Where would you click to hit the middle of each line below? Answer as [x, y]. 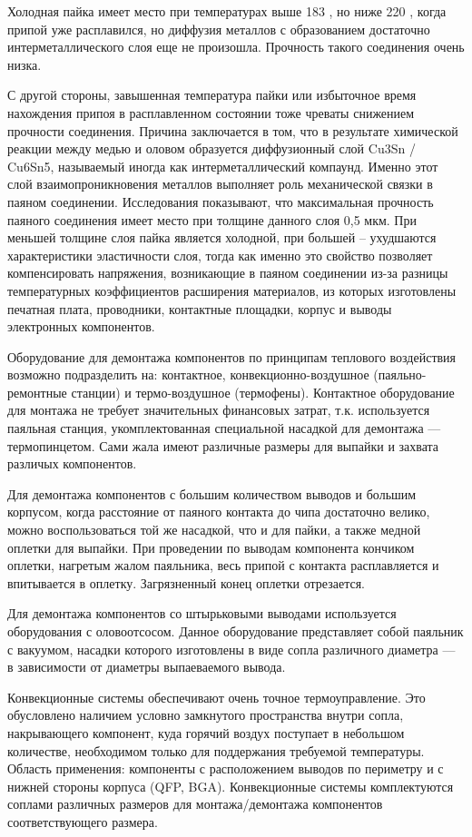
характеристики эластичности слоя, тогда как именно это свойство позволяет [220, 255]
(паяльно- [400, 374]
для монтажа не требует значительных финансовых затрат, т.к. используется [219, 410]
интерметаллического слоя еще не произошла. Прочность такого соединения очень [236, 47]
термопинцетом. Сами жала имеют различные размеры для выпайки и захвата [223, 445]
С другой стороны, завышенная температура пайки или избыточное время [212, 95]
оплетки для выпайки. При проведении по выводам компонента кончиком [211, 547]
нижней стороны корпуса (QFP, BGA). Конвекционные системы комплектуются [231, 786]
